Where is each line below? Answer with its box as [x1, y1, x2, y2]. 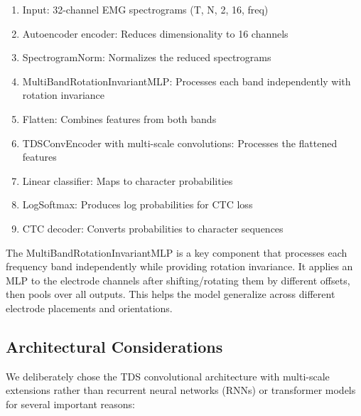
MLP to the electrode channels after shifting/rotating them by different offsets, [6, 272, 350, 287]
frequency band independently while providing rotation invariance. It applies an [6, 259, 353, 274]
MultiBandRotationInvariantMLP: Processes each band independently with [22, 73, 351, 88]
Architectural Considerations [6, 335, 223, 357]
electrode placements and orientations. [6, 300, 173, 315]
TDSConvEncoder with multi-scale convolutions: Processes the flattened [22, 135, 338, 150]
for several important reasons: [6, 396, 135, 411]
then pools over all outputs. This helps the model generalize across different [6, 287, 335, 302]
